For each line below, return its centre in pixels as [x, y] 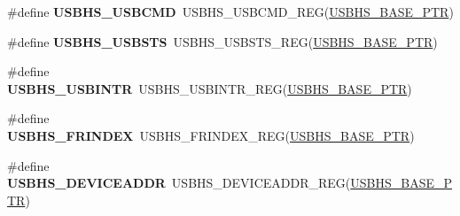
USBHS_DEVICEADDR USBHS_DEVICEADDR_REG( [179, 183]
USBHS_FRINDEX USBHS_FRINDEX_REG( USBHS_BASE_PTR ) [211, 135]
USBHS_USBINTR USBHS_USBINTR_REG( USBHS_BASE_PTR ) [210, 88]
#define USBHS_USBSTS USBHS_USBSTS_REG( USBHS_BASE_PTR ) [222, 41]
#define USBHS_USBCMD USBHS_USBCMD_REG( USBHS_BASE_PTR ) [230, 12]
